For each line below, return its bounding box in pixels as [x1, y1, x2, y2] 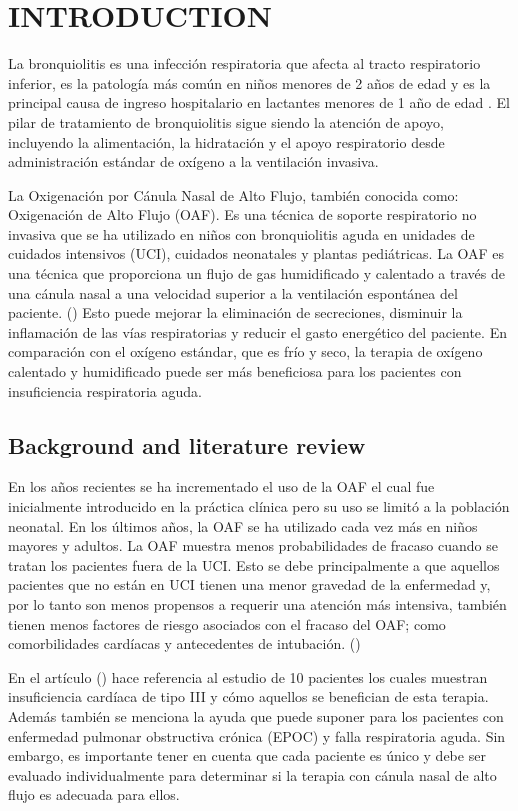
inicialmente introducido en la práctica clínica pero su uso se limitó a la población [8, 496, 510, 517]
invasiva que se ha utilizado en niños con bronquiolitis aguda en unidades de [8, 223, 475, 244]
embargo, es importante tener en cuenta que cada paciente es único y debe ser [8, 745, 486, 766]
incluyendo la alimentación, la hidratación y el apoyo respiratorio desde [8, 131, 445, 152]
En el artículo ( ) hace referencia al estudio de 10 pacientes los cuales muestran [8, 666, 488, 687]
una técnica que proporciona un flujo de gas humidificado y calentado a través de [8, 263, 505, 284]
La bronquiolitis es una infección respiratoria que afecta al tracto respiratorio [8, 53, 481, 74]
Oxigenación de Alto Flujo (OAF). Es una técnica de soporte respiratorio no [8, 204, 477, 225]
